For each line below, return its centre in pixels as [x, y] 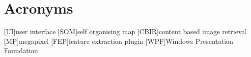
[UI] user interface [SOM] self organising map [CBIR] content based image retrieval [125, 31]
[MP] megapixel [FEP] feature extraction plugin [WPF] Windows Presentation [119, 41]
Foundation [21, 50]
